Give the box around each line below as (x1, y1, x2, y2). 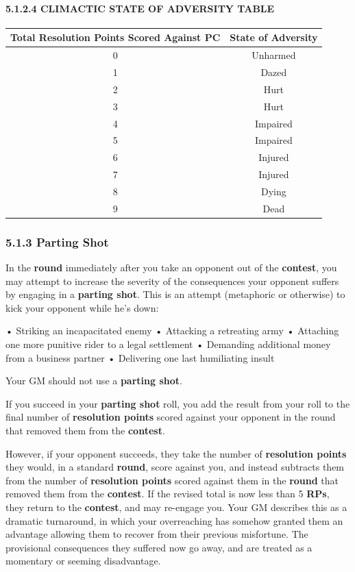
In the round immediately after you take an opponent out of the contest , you (5, 260, 337, 275)
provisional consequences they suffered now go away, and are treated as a (5, 540, 313, 554)
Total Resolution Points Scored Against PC (10, 30, 221, 45)
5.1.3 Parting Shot (5, 233, 109, 250)
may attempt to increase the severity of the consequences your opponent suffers (5, 273, 339, 288)
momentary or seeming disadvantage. (5, 554, 161, 568)
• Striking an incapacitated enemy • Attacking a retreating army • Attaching (5, 323, 339, 338)
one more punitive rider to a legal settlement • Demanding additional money (5, 337, 331, 351)
